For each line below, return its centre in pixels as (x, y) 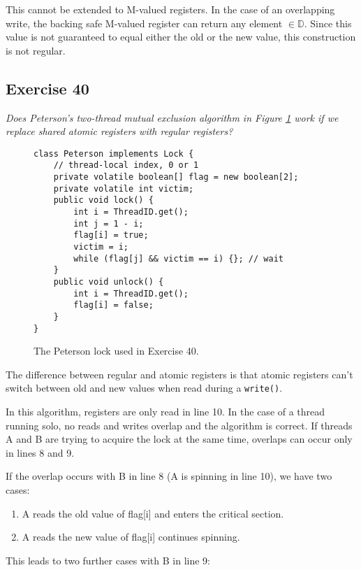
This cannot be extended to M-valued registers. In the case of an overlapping (170, 9)
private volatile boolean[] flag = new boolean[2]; (176, 177)
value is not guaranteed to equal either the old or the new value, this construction (181, 37)
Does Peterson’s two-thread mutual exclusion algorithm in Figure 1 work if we (172, 117)
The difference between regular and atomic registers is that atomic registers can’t (179, 374)
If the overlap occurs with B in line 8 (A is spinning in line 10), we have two (169, 476)
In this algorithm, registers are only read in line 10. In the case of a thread (165, 412)
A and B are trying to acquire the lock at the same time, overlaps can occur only (179, 439)
